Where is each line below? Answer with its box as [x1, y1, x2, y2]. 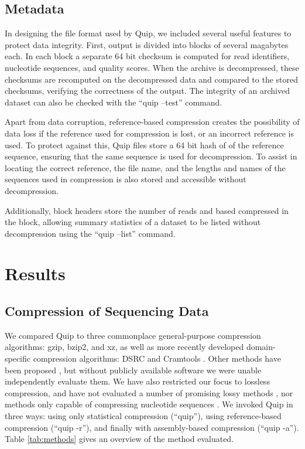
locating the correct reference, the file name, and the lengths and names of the [5, 161, 286, 174]
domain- [246, 341, 276, 353]
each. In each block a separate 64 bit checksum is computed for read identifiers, [5, 50, 290, 62]
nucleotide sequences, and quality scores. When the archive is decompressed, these [5, 61, 299, 73]
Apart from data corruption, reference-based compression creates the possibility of [5, 115, 300, 128]
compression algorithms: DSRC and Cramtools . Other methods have [33, 352, 281, 365]
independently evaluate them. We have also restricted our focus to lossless [5, 375, 270, 387]
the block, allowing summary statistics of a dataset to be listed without [5, 216, 261, 228]
